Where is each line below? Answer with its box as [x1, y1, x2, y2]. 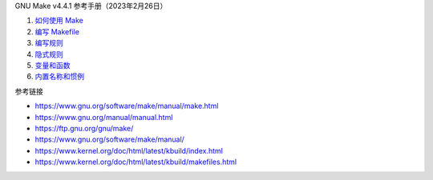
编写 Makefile [34, 26, 80, 36]
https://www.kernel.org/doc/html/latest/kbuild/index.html [34, 146, 224, 155]
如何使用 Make [34, 16, 83, 26]
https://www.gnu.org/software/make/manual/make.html [34, 101, 219, 111]
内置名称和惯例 [34, 72, 84, 82]
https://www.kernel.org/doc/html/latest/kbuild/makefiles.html [34, 157, 237, 167]
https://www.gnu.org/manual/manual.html [34, 112, 173, 122]
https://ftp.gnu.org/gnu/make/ [34, 123, 134, 133]
